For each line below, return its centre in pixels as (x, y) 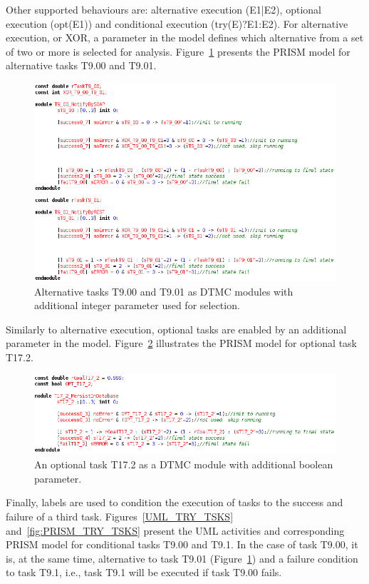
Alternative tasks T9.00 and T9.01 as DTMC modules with (164, 291)
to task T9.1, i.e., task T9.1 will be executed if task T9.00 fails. (144, 572)
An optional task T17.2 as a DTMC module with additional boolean (184, 464)
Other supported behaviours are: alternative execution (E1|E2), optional (163, 9)
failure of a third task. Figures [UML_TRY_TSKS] (120, 517)
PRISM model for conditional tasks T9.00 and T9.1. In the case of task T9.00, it (182, 544)
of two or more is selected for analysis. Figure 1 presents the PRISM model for (178, 51)
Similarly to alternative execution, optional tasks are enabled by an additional (176, 329)
